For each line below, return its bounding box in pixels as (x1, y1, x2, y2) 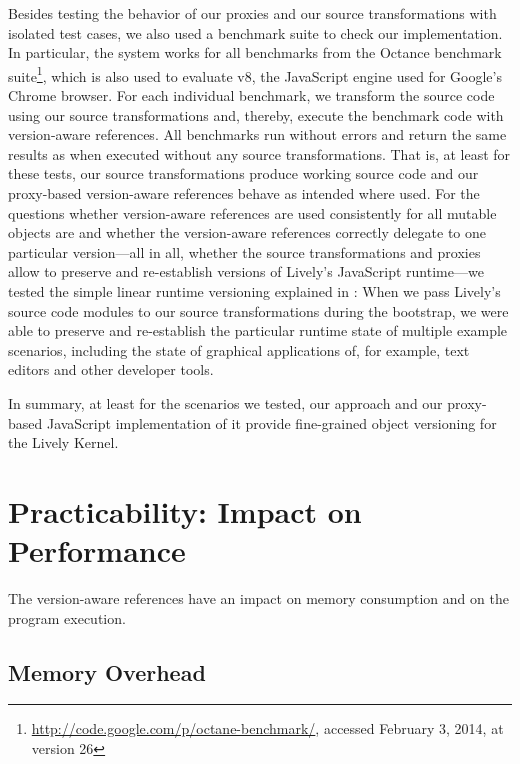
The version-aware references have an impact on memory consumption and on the (8, 588, 509, 609)
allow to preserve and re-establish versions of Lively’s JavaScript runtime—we (8, 261, 484, 282)
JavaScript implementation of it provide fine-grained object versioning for (46, 412, 497, 433)
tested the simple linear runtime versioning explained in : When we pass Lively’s (8, 280, 501, 301)
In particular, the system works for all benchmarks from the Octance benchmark (8, 42, 502, 63)
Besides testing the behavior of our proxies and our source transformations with (8, 3, 497, 23)
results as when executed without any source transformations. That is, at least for (8, 143, 511, 164)
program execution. (8, 607, 126, 628)
